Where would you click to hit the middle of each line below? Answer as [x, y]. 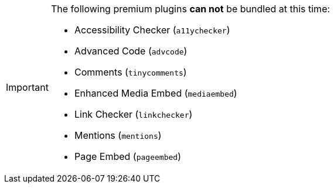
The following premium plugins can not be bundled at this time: [190, 9]
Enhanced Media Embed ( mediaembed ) [156, 93]
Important [27, 87]
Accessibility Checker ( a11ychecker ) [152, 30]
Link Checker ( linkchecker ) [133, 114]
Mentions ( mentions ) [118, 135]
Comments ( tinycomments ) [130, 72]
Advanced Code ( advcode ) [131, 51]
